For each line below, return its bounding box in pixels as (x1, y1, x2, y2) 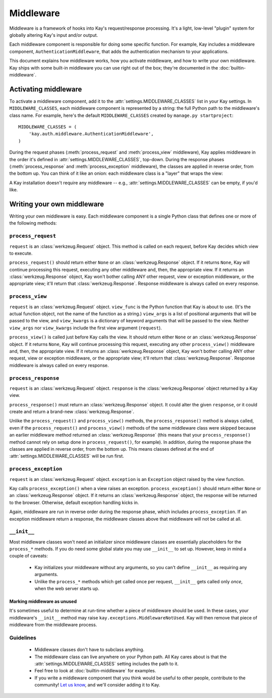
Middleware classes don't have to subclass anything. (34, 647, 145, 653)
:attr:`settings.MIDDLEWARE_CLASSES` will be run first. (9, 453, 124, 459)
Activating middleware (9, 85, 82, 93)
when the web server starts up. (34, 585, 99, 591)
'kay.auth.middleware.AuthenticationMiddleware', (28, 131, 154, 137)
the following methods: (9, 220, 57, 226)
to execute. (9, 250, 33, 256)
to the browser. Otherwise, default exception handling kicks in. (9, 499, 140, 506)
